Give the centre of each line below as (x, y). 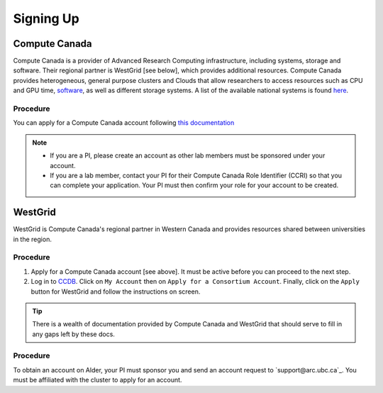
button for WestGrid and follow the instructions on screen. (116, 292)
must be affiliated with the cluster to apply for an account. (98, 380)
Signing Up (46, 18)
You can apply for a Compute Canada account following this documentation (124, 123)
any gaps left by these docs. (73, 334)
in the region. (33, 239)
